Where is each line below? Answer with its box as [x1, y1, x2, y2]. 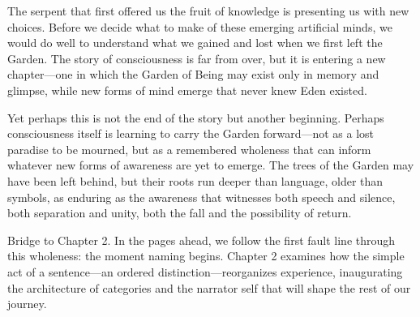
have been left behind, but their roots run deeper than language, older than [7, 172, 384, 189]
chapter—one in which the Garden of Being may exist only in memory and [7, 66, 379, 83]
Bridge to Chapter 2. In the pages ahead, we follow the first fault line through [7, 231, 396, 248]
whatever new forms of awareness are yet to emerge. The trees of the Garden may [7, 156, 414, 173]
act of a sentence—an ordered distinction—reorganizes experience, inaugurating [7, 263, 403, 280]
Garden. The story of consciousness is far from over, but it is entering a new [7, 49, 386, 66]
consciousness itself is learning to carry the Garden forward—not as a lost [7, 125, 375, 142]
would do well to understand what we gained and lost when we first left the [7, 34, 383, 51]
